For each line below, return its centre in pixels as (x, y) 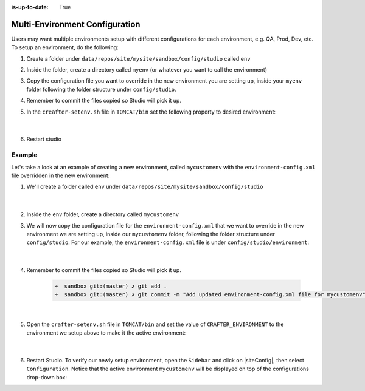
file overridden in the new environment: (61, 175)
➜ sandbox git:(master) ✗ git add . (111, 286)
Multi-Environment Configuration (76, 24)
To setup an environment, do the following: (65, 47)
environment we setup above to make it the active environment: (106, 333)
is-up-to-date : (30, 7)
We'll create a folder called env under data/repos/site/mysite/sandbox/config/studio (145, 187)
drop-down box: (47, 377)
